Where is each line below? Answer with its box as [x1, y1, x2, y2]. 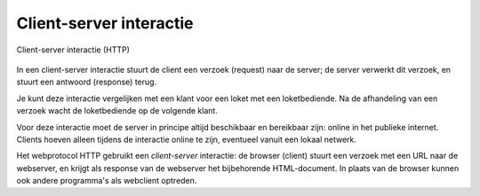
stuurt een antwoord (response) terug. [16, 76, 157, 88]
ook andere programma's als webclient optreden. [16, 176, 197, 186]
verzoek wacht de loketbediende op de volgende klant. [16, 106, 218, 116]
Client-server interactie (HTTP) [16, 44, 131, 55]
